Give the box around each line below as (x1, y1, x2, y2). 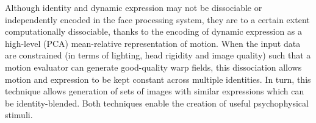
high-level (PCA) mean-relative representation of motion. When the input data (5, 37, 301, 49)
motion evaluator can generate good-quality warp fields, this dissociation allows (5, 60, 302, 73)
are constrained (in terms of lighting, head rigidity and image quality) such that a (5, 49, 311, 61)
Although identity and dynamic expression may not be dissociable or (5, 1, 262, 13)
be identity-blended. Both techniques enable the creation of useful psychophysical (5, 96, 309, 109)
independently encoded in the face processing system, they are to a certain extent (5, 13, 310, 26)
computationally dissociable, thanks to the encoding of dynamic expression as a (5, 25, 303, 38)
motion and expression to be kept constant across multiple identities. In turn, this (5, 72, 311, 85)
